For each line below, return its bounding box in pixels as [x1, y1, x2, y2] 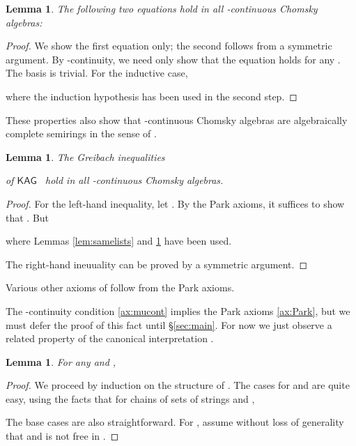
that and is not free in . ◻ [6, 429, 119, 443]
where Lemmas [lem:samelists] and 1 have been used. [6, 233, 232, 248]
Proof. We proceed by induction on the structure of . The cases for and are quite [6, 378, 350, 392]
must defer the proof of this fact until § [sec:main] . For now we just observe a [6, 317, 332, 332]
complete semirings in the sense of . [6, 126, 157, 141]
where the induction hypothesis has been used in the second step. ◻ [6, 89, 297, 103]
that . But [6, 210, 49, 224]
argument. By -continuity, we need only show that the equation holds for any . [6, 52, 341, 66]
